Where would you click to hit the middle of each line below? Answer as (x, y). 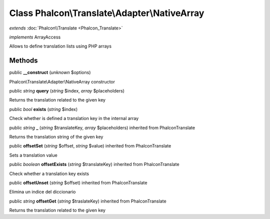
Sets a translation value (33, 155)
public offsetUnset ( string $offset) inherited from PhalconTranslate (78, 182)
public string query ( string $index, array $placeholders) (67, 91)
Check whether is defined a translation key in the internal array (74, 118)
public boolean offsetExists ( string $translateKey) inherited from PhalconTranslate (94, 164)
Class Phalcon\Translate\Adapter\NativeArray (107, 13)
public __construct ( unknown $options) (50, 72)
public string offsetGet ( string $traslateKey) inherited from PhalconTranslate (88, 201)
